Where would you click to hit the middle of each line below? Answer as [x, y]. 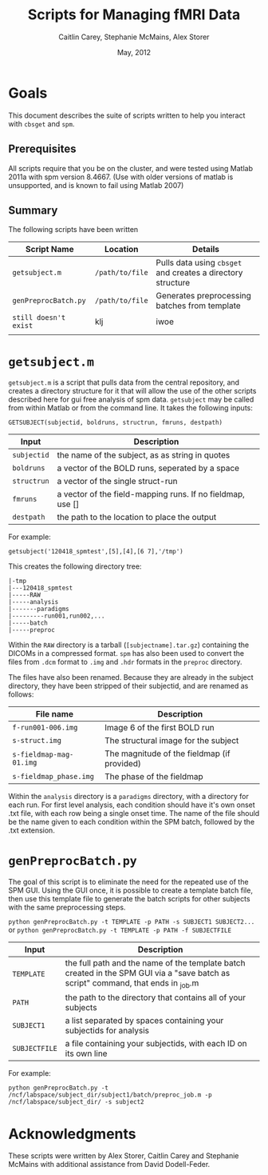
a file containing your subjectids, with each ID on [156, 1044]
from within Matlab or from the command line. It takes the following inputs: [131, 408]
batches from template [198, 306]
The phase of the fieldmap [154, 777]
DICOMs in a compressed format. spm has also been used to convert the [126, 653]
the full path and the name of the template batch [155, 963]
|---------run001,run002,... [57, 616]
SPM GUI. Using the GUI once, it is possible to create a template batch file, [131, 890]
